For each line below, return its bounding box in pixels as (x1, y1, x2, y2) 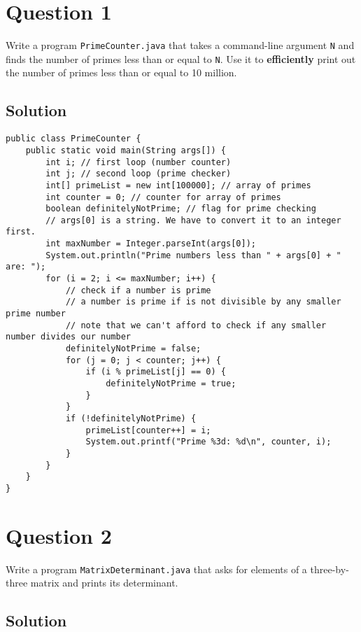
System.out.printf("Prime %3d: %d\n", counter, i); (85, 437, 332, 447)
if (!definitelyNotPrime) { (65, 413, 197, 423)
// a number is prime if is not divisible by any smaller (65, 297, 341, 307)
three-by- (310, 561, 349, 576)
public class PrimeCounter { (6, 134, 141, 144)
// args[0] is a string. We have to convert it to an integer (45, 215, 341, 225)
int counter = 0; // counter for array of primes (45, 192, 281, 202)
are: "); (6, 262, 46, 272)
